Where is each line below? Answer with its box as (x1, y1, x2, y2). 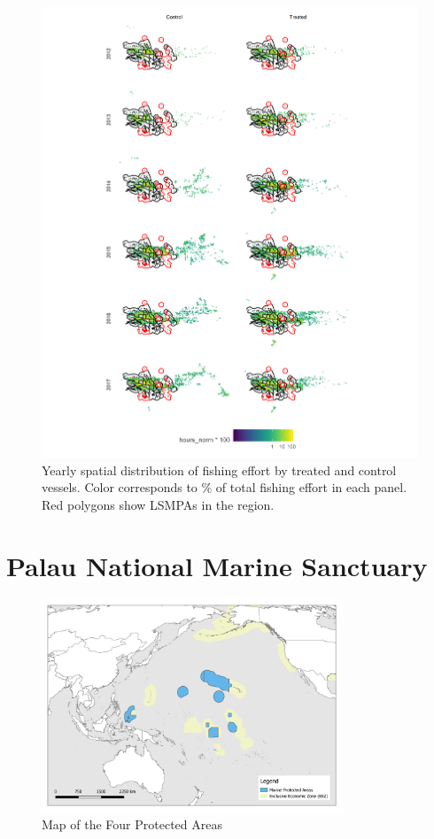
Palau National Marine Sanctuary (6, 547, 428, 583)
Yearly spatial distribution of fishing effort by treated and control (42, 460, 397, 479)
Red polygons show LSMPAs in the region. (42, 495, 275, 513)
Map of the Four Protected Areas (42, 814, 222, 833)
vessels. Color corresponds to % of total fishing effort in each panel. (42, 478, 407, 496)
